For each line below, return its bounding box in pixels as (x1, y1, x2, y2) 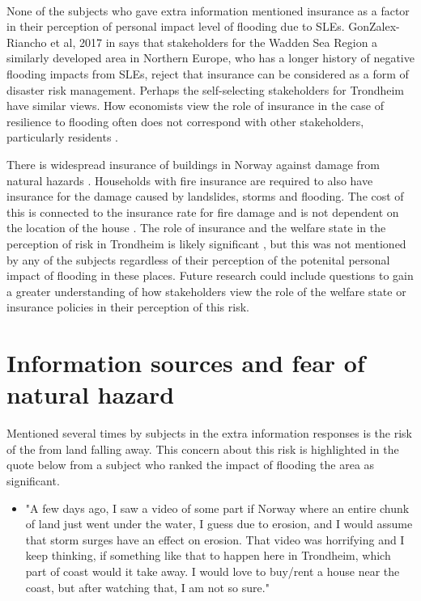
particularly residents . (6, 129, 118, 146)
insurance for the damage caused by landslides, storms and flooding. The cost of (6, 188, 404, 205)
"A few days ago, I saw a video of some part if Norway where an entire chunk (25, 499, 410, 516)
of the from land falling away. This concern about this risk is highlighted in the (6, 440, 399, 457)
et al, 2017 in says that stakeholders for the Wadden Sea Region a (50, 33, 378, 50)
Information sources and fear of (6, 346, 365, 379)
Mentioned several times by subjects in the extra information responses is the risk (6, 425, 412, 442)
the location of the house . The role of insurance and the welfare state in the (6, 219, 386, 236)
